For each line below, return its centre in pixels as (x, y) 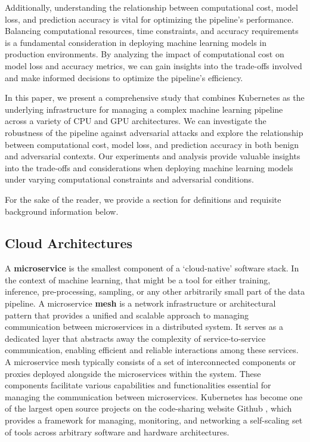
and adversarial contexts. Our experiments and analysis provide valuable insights (153, 156)
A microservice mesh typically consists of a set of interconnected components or (151, 362)
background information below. (62, 211)
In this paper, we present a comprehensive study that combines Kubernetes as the (155, 98)
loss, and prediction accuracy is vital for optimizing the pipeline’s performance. (149, 19)
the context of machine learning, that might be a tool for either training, (138, 279)
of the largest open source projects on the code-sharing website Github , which (148, 408)
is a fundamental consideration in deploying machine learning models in (136, 42)
